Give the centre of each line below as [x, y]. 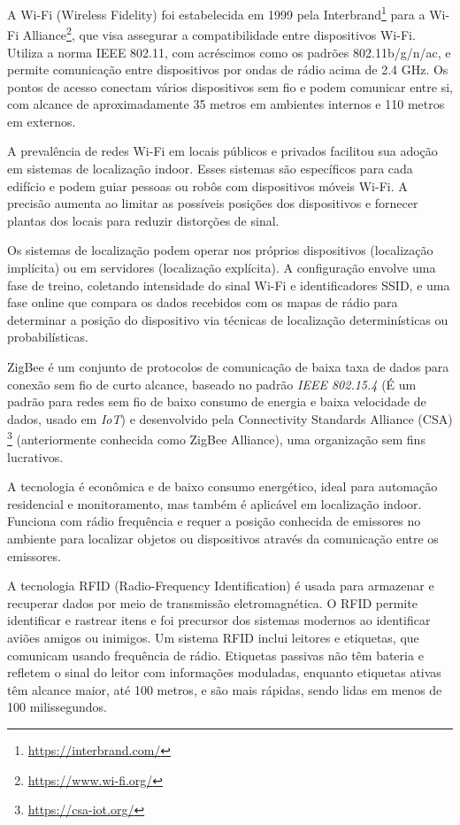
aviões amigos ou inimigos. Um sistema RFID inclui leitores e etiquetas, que [213, 637]
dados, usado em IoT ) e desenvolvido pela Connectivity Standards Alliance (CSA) [230, 418]
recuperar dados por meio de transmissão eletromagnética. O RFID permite [212, 602]
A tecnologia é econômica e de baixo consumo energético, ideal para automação [222, 486]
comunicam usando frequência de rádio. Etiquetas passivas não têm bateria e [215, 655]
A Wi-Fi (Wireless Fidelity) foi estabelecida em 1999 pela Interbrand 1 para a [216, 13]
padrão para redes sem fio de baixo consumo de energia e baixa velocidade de [217, 401]
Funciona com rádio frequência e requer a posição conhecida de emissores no [214, 521]
